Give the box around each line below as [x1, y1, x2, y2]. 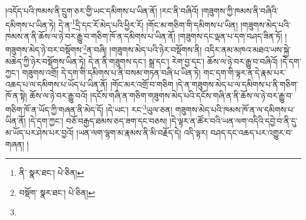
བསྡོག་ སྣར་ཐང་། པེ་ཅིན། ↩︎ [19, 186, 95, 198]
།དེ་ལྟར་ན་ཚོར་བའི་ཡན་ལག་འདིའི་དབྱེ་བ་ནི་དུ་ [169, 115, 298, 127]
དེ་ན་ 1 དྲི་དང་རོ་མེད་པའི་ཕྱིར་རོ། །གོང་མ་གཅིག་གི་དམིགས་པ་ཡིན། [58, 16, 238, 31]
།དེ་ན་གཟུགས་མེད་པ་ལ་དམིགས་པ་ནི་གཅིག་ [176, 78, 298, 90]
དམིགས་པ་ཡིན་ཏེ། [5, 18, 56, 31]
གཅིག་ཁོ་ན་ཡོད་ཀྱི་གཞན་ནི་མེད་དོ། [5, 103, 103, 115]
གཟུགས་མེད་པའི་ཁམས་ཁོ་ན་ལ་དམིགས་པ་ [175, 103, 295, 115]
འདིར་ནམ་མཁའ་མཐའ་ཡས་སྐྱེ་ [204, 44, 291, 56]
